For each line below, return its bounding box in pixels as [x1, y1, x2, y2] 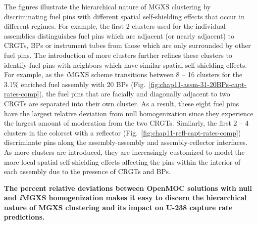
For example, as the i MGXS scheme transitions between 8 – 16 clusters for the [4, 69, 243, 80]
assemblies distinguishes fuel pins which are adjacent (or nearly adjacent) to [4, 30, 234, 41]
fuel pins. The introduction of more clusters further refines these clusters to [4, 49, 232, 60]
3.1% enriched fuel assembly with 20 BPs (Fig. [4, 79, 146, 89]
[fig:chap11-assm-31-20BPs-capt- [149, 79, 247, 89]
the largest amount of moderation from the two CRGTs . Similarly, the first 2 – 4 [4, 118, 249, 128]
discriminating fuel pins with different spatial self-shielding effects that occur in [4, 11, 245, 21]
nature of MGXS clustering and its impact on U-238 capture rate [4, 202, 233, 212]
